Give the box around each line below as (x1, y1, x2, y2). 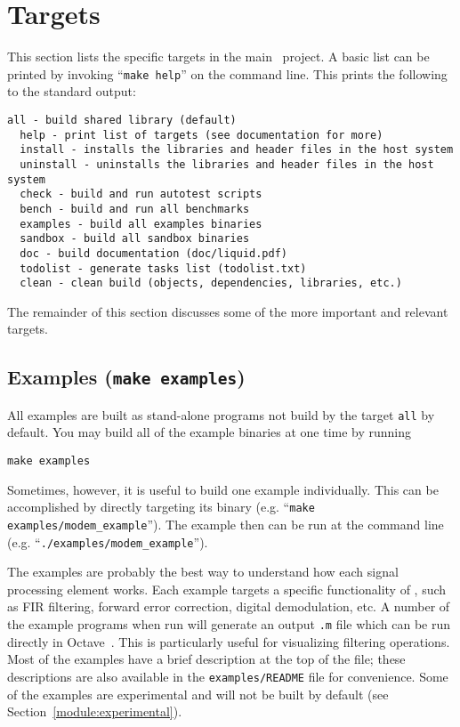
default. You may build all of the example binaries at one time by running (7, 423, 412, 441)
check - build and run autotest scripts (20, 188, 262, 201)
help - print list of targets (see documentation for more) (20, 128, 383, 141)
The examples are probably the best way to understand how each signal (7, 562, 399, 581)
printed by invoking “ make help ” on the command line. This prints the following (7, 64, 448, 83)
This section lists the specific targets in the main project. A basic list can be (7, 47, 430, 66)
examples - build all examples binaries (20, 217, 262, 230)
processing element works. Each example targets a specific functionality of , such (7, 579, 447, 598)
